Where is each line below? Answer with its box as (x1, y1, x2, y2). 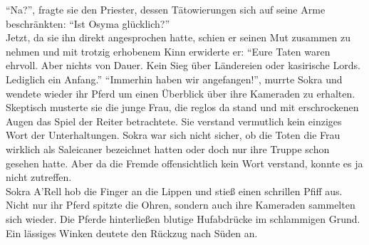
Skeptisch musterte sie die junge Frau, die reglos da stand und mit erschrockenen (6, 100, 359, 115)
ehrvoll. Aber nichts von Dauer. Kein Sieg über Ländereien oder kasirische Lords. (6, 58, 360, 73)
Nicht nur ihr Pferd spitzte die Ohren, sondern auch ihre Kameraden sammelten (6, 197, 355, 212)
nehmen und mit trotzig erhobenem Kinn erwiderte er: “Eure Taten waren (6, 43, 331, 58)
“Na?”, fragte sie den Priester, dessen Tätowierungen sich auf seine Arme (6, 2, 326, 16)
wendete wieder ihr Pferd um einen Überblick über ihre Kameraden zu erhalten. (6, 85, 355, 100)
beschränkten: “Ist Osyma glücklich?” (6, 16, 170, 31)
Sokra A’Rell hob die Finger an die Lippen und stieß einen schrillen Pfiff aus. (6, 183, 343, 198)
